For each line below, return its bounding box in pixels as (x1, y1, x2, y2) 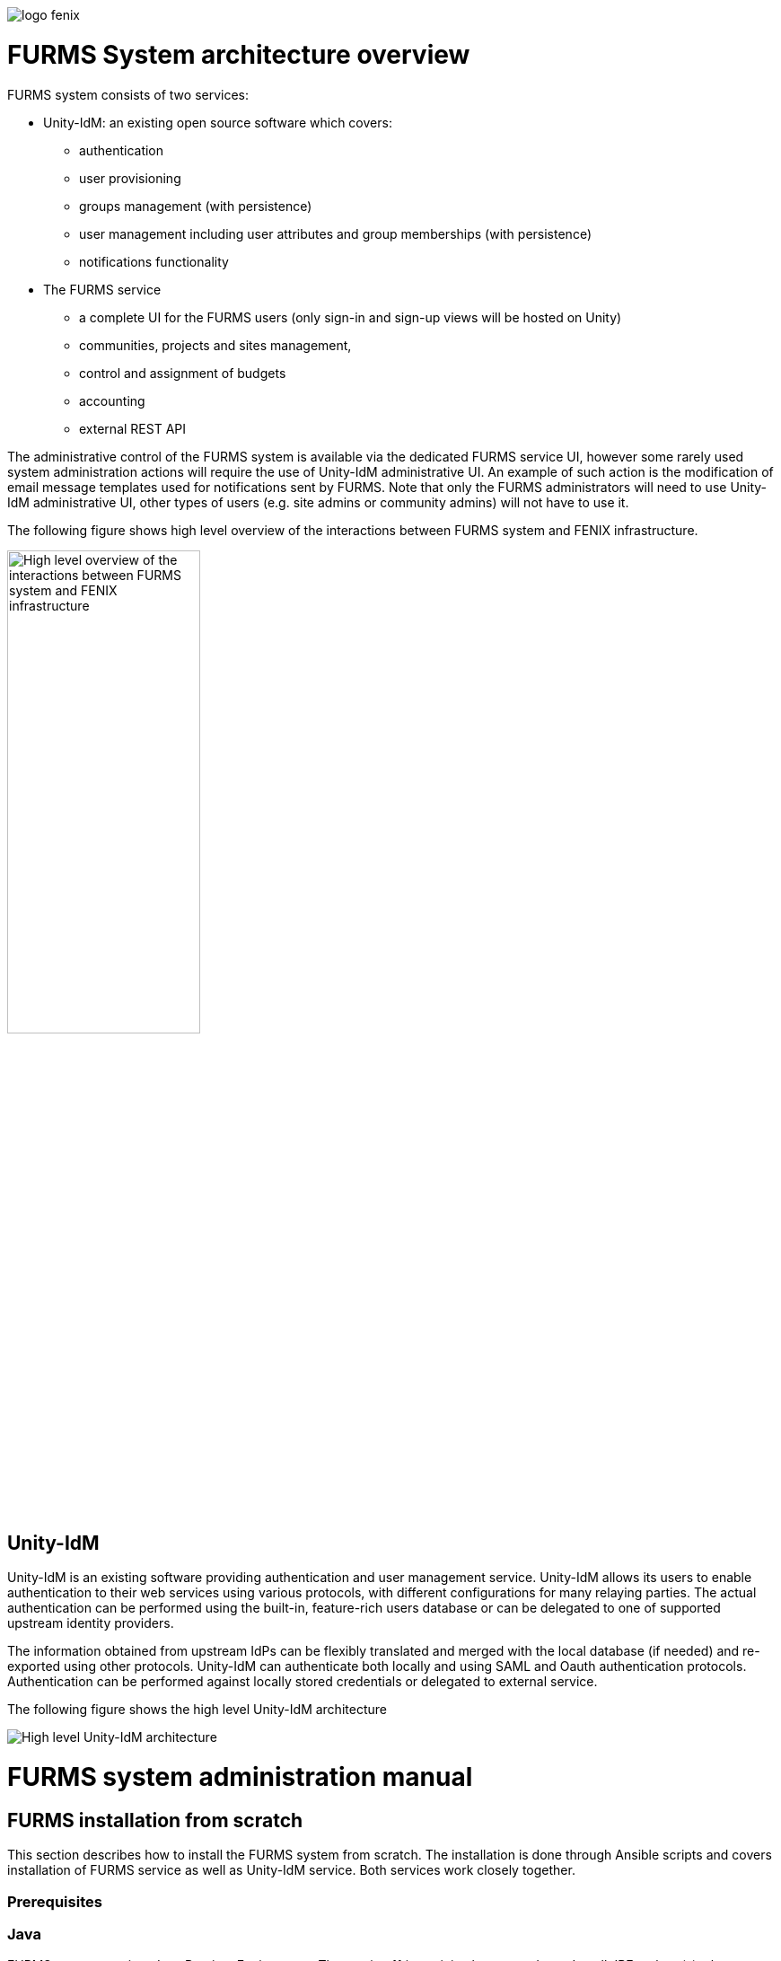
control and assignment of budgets (79, 365, 286, 381)
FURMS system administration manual (7, 1762, 473, 1793)
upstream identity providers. (7, 1615, 174, 1631)
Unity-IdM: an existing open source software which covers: (43, 114, 392, 130)
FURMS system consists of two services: (7, 86, 250, 102)
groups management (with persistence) (79, 198, 312, 214)
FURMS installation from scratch (7, 1808, 303, 1832)
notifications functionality (79, 253, 229, 269)
